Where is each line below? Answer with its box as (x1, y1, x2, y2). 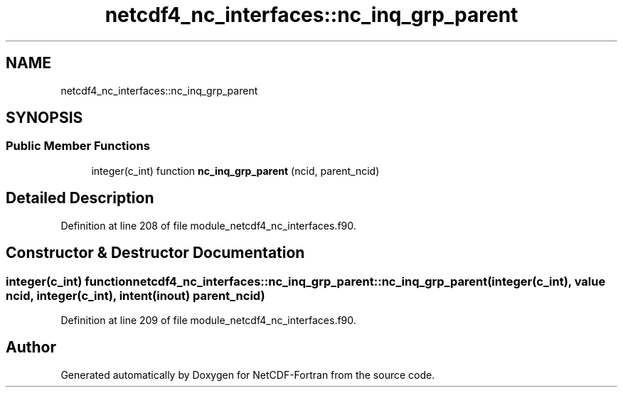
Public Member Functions (6, 139, 150, 154)
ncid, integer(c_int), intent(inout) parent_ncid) (6, 288, 265, 303)
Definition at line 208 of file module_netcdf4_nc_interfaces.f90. (60, 219, 356, 232)
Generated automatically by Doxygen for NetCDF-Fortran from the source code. (60, 368, 435, 381)
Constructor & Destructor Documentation (6, 244, 305, 262)
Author (6, 338, 56, 357)
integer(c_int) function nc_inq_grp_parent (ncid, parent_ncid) (91, 164, 380, 177)
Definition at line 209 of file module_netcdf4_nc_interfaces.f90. (60, 313, 356, 326)
